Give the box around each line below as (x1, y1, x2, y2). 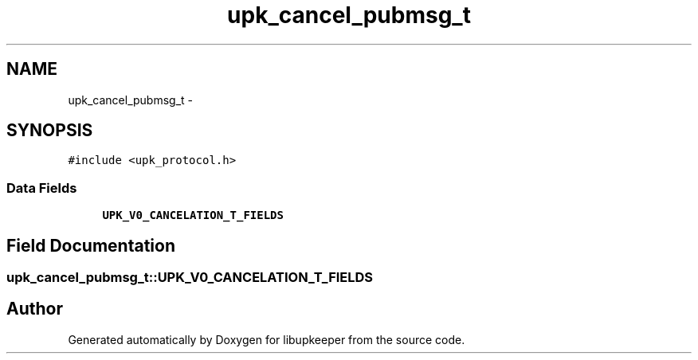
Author (6, 299, 63, 319)
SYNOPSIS (6, 120, 93, 141)
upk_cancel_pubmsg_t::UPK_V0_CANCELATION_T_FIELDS (6, 269, 374, 286)
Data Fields (6, 179, 77, 196)
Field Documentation (6, 235, 175, 256)
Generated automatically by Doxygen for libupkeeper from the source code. (68, 332, 465, 346)
